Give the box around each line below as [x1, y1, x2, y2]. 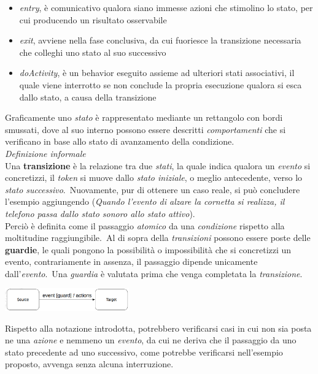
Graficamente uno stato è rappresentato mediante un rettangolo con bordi [5, 111, 283, 124]
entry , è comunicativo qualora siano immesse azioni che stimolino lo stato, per [19, 1, 313, 13]
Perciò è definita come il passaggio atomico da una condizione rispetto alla [5, 219, 285, 232]
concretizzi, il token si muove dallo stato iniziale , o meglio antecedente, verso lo [5, 171, 303, 184]
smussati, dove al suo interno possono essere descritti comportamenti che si [5, 123, 286, 135]
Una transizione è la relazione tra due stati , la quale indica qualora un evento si [5, 159, 311, 172]
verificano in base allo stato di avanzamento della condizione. [5, 135, 235, 148]
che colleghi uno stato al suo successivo [19, 45, 166, 58]
